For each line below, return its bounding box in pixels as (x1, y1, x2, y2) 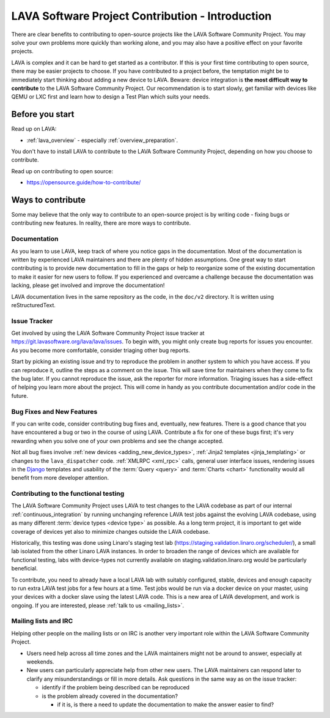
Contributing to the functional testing (11, 490, 125, 498)
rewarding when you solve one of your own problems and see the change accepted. (11, 437, 224, 444)
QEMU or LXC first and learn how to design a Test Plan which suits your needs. (11, 93, 210, 100)
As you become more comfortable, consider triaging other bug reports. (11, 346, 191, 354)
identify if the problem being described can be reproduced (42, 684, 189, 691)
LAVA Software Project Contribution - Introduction (11, 9, 272, 23)
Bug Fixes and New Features (11, 407, 98, 416)
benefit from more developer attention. (11, 474, 109, 482)
